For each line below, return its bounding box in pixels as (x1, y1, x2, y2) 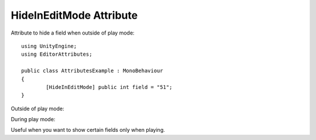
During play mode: (11, 116, 56, 123)
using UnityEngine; (21, 43, 77, 49)
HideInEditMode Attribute (11, 9, 138, 22)
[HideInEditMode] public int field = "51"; (46, 84, 173, 90)
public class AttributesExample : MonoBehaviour (21, 67, 163, 74)
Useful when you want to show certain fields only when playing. (11, 127, 165, 134)
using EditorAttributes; (21, 51, 92, 58)
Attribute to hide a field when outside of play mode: (11, 29, 135, 36)
